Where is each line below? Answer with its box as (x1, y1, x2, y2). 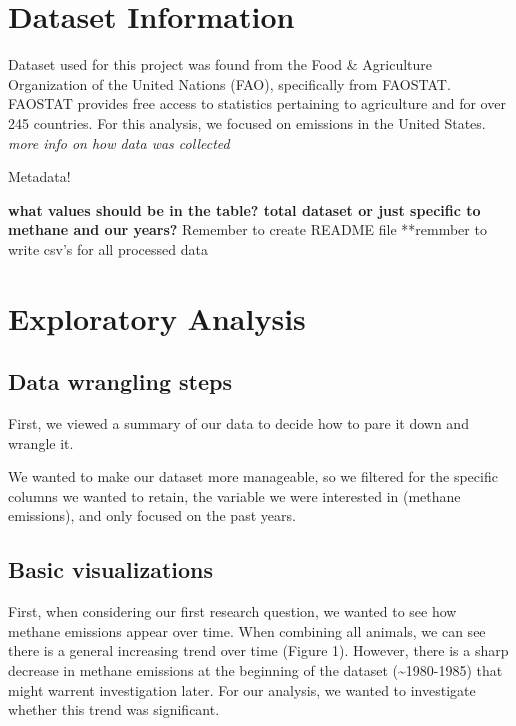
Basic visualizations (8, 554, 214, 585)
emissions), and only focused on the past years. (8, 505, 296, 526)
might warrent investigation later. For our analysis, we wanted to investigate (8, 679, 476, 700)
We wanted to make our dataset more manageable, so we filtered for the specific (8, 466, 498, 487)
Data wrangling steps (8, 366, 232, 397)
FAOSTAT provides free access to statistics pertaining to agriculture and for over (8, 93, 506, 114)
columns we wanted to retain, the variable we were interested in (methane (8, 485, 461, 506)
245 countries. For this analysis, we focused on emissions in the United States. (8, 112, 486, 133)
